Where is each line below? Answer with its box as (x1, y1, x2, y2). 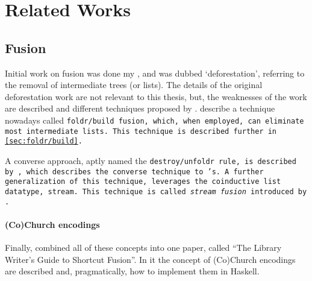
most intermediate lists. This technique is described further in (5, 127, 277, 136)
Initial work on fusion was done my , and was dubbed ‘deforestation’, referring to (5, 66, 305, 79)
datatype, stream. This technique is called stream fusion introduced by (5, 187, 307, 196)
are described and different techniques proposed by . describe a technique (5, 102, 275, 115)
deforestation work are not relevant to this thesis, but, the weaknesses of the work (5, 90, 307, 103)
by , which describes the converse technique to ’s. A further (5, 167, 264, 176)
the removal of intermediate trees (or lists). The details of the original (5, 78, 263, 91)
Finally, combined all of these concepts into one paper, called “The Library (5, 241, 282, 253)
